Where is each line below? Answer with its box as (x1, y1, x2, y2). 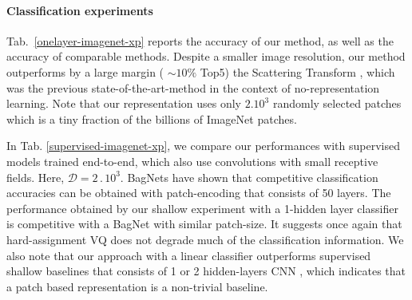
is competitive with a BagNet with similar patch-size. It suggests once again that (6, 215, 402, 232)
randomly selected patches (272, 95, 402, 112)
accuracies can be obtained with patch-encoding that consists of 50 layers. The (6, 184, 391, 201)
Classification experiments (6, 2, 153, 18)
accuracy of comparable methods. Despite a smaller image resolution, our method (6, 48, 406, 65)
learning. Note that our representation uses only (6, 95, 242, 112)
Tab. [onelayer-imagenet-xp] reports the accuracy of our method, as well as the (6, 32, 394, 49)
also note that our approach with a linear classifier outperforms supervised (6, 247, 371, 263)
